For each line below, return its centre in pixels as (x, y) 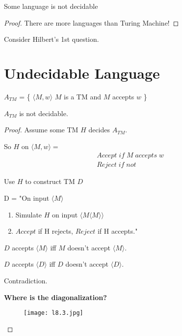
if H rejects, (55, 231)
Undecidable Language (82, 73)
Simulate (29, 214)
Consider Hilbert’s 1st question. (52, 39)
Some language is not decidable (51, 6)
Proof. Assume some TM (41, 130)
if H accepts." (117, 231)
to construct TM (50, 181)
